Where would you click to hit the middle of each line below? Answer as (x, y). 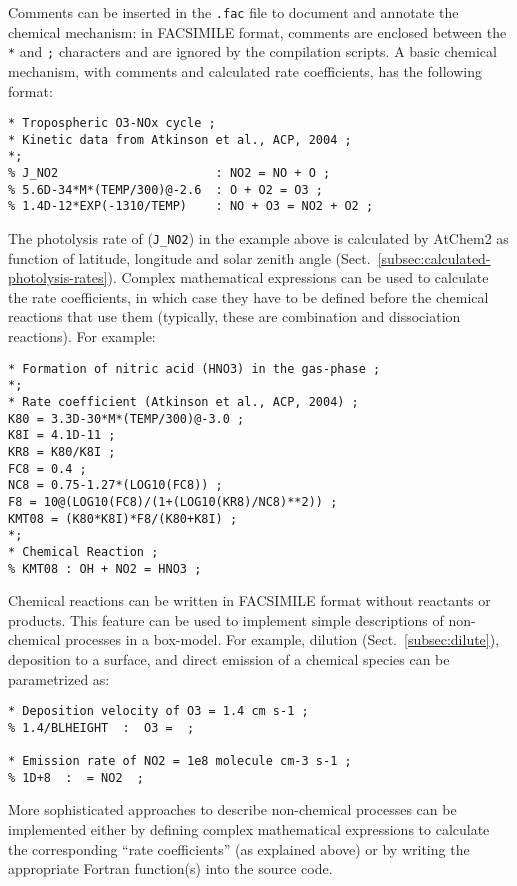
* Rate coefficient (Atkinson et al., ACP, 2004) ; (183, 401)
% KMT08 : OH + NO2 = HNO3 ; (105, 568)
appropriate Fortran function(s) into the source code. (170, 868)
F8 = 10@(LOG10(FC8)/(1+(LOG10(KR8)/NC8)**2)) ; (173, 501)
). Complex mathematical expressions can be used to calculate (298, 277)
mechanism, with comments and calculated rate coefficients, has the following (245, 70)
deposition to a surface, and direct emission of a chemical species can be (229, 658)
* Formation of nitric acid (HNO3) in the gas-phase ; (194, 368)
